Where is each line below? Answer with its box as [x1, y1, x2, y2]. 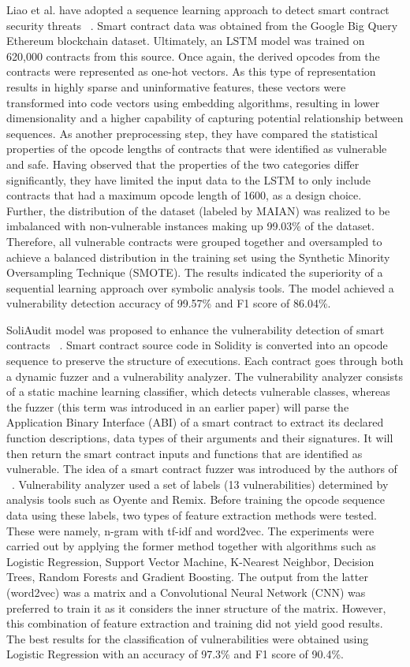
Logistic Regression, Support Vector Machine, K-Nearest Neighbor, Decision [6, 553, 375, 569]
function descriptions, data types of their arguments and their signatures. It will [6, 430, 393, 446]
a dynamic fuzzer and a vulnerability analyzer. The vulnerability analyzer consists [6, 367, 403, 384]
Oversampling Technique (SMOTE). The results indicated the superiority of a [6, 264, 383, 281]
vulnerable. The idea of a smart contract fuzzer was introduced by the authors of [6, 460, 397, 477]
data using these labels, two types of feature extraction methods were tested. [6, 507, 377, 523]
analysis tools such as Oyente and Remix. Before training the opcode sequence [6, 491, 386, 508]
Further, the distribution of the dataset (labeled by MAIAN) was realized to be [6, 202, 390, 218]
